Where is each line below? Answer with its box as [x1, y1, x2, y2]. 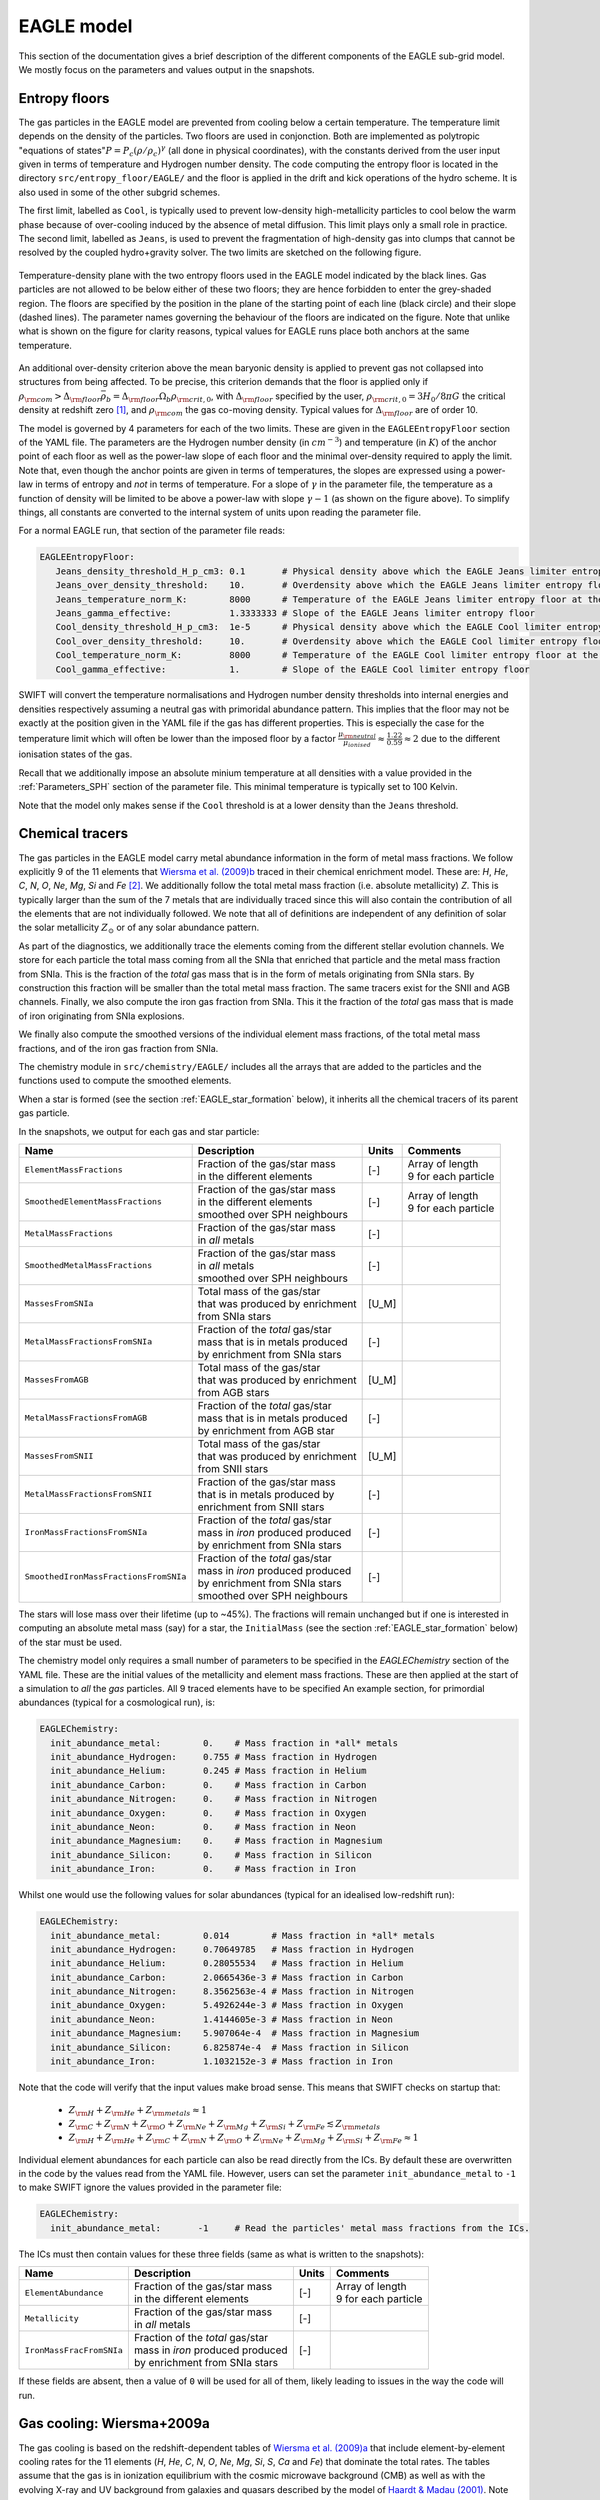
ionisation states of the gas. [18, 748, 133, 760]
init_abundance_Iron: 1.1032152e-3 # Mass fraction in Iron [50, 2056, 394, 2067]
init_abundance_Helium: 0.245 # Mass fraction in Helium [50, 1765, 367, 1777]
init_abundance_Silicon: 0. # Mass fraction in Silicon [50, 1849, 372, 1860]
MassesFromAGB [24, 1375, 89, 1385]
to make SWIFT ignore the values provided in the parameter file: [18, 2181, 282, 2194]
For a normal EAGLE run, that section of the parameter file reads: [18, 525, 285, 537]
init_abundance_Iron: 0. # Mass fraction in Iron [50, 1863, 357, 1875]
